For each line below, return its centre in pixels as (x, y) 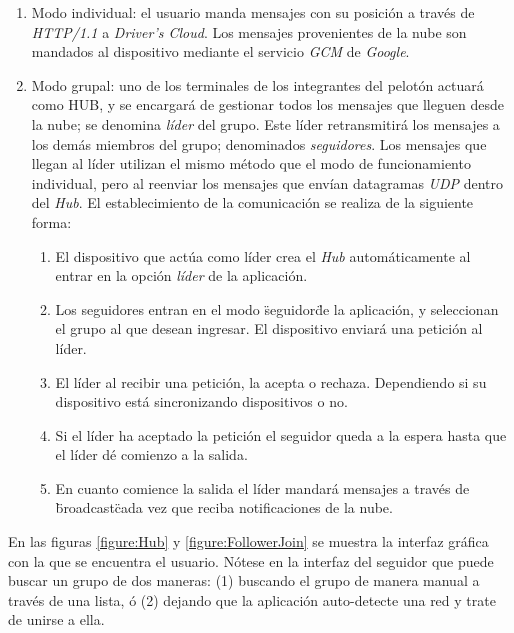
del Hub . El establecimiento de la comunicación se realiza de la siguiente (252, 202)
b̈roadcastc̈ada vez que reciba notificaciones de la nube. (224, 507)
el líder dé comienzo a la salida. (151, 454)
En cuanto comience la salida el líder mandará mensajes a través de (262, 487)
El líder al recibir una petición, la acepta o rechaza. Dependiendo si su (271, 381)
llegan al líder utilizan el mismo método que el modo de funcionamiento (251, 163)
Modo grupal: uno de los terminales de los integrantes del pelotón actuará (257, 84)
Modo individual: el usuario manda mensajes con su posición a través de (253, 12)
